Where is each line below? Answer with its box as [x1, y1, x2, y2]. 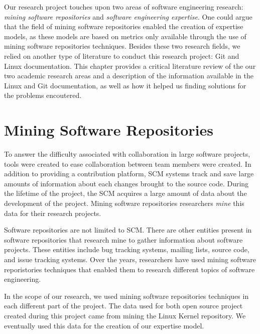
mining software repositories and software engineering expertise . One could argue [4, 11, 252, 22]
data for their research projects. [4, 207, 101, 218]
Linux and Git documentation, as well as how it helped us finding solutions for [4, 80, 246, 90]
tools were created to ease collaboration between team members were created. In [4, 158, 251, 169]
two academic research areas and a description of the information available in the [4, 70, 254, 81]
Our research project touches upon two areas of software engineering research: [4, 2, 243, 12]
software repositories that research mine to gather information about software [4, 234, 243, 245]
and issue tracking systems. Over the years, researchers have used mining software [4, 254, 256, 264]
